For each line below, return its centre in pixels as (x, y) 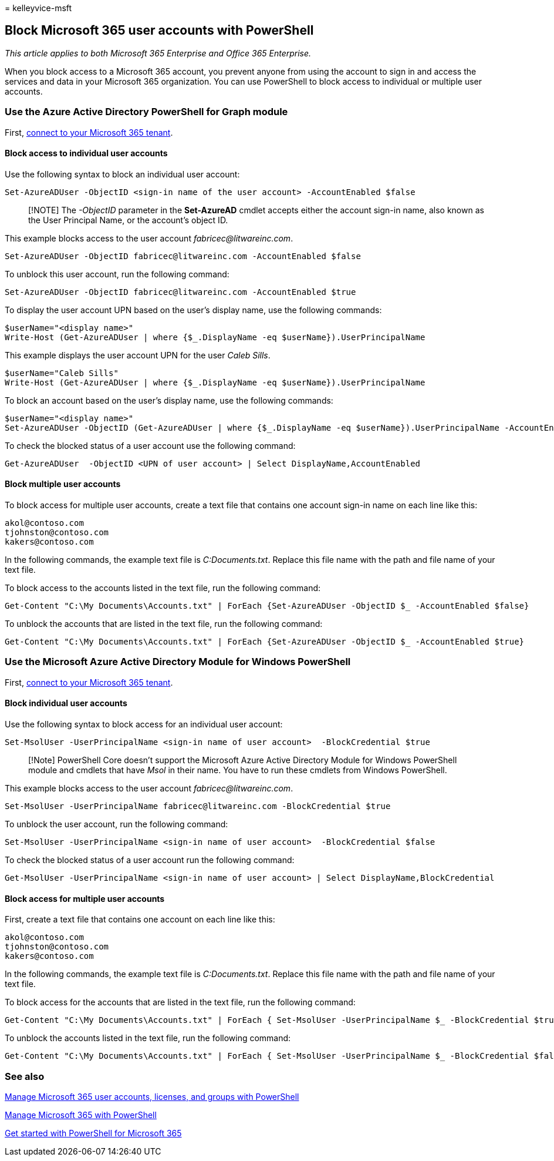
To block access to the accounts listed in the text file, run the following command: (163, 588)
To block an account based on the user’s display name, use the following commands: (169, 400)
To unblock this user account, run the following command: (117, 274)
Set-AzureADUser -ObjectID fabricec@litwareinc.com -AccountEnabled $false (183, 256)
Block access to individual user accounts (86, 153)
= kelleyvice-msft (38, 8)
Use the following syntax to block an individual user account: (122, 174)
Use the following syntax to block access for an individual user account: (144, 724)
